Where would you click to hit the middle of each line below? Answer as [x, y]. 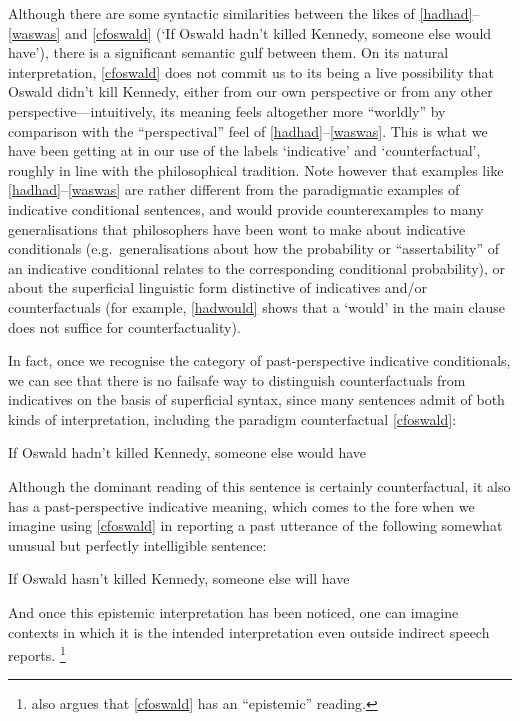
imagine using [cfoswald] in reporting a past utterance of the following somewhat [255, 525]
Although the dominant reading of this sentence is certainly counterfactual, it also [259, 486]
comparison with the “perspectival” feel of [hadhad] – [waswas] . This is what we [248, 130]
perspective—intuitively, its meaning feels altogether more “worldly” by [227, 110]
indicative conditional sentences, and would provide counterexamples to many [246, 208]
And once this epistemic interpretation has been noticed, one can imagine [233, 612]
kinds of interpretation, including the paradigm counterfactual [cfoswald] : [232, 418]
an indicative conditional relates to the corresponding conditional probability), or [257, 267]
